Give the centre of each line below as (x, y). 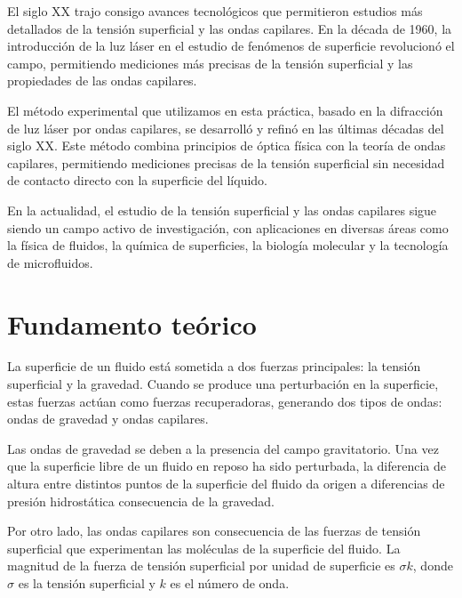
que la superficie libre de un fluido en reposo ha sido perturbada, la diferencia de (227, 466)
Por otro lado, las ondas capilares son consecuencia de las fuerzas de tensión (214, 531)
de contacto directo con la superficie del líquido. (137, 180)
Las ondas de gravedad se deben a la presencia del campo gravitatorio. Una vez (223, 448)
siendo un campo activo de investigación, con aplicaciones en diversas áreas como (228, 227)
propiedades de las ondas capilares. (102, 81)
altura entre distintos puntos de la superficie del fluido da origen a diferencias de (226, 483)
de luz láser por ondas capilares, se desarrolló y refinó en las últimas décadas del (226, 128)
